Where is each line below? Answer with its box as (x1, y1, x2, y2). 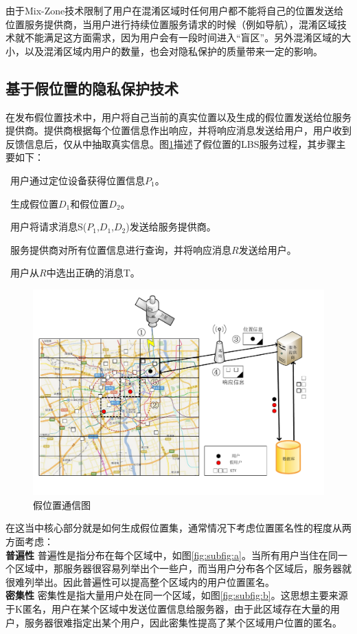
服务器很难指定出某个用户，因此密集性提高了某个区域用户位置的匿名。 (24, 615, 342, 629)
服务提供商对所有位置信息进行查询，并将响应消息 (10, 242, 231, 256)
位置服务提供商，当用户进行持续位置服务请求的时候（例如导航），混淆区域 (5, 17, 337, 31)
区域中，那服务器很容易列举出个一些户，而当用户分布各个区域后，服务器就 (14, 561, 352, 576)
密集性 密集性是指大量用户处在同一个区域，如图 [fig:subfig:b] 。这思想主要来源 (5, 588, 348, 602)
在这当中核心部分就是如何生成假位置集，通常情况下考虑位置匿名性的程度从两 (5, 521, 352, 535)
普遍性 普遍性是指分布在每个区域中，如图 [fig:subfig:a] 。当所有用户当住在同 (5, 547, 338, 562)
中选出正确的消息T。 (46, 265, 140, 280)
